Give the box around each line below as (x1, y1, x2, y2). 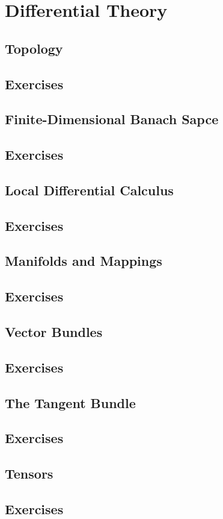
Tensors (5, 464, 53, 483)
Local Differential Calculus (5, 180, 174, 199)
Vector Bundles (5, 322, 103, 341)
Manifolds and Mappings (5, 251, 162, 270)
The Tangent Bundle (5, 393, 136, 412)
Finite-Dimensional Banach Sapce (5, 110, 219, 128)
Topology (5, 39, 63, 57)
